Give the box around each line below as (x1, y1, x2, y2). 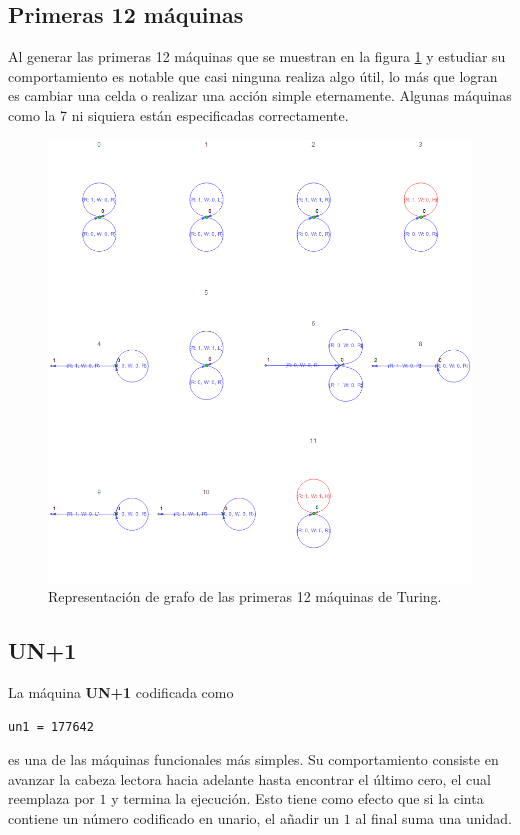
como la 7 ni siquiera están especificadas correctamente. (8, 104, 349, 125)
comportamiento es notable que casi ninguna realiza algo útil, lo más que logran (8, 65, 498, 86)
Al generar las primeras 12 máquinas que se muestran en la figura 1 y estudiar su (8, 46, 506, 67)
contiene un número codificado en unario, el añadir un (8, 807, 340, 828)
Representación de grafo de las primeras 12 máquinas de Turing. (48, 586, 442, 607)
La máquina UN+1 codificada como (8, 681, 234, 702)
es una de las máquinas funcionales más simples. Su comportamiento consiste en (8, 749, 499, 770)
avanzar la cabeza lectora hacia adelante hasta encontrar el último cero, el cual (8, 768, 491, 789)
